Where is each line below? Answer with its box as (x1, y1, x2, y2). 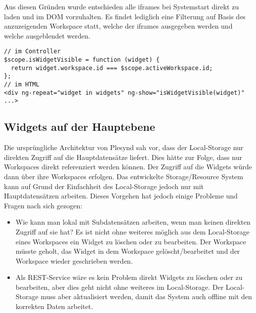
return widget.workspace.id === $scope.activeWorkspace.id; (11, 64, 213, 72)
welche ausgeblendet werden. (4, 30, 90, 40)
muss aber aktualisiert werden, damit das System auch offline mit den (41, 291, 252, 302)
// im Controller (4, 48, 61, 55)
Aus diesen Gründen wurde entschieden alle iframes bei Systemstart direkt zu (4, 1, 239, 11)
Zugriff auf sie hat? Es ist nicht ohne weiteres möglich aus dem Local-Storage (15, 226, 250, 236)
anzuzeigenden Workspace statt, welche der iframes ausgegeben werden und (4, 21, 233, 31)
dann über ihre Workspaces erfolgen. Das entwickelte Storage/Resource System (4, 171, 243, 181)
